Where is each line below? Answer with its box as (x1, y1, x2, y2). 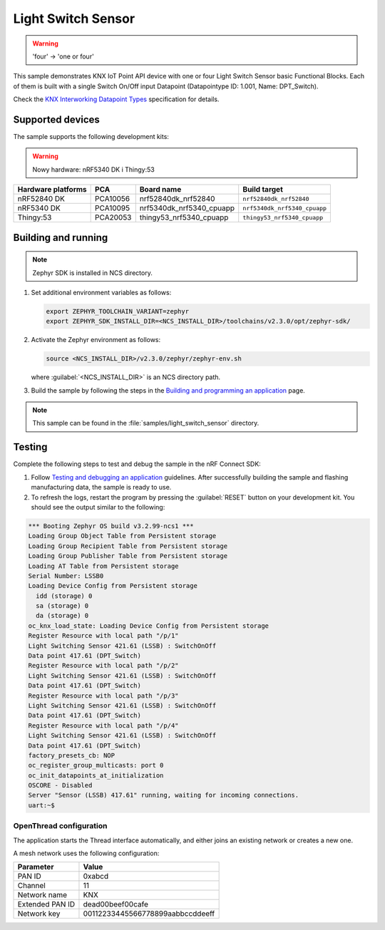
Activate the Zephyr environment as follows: (31, 336, 161, 344)
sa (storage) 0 (36, 602, 89, 610)
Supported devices (13, 113, 100, 125)
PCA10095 (95, 203, 130, 213)
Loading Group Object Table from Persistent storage (28, 532, 217, 540)
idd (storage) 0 (36, 591, 93, 600)
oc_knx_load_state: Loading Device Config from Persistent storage (28, 621, 269, 630)
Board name (139, 185, 182, 195)
